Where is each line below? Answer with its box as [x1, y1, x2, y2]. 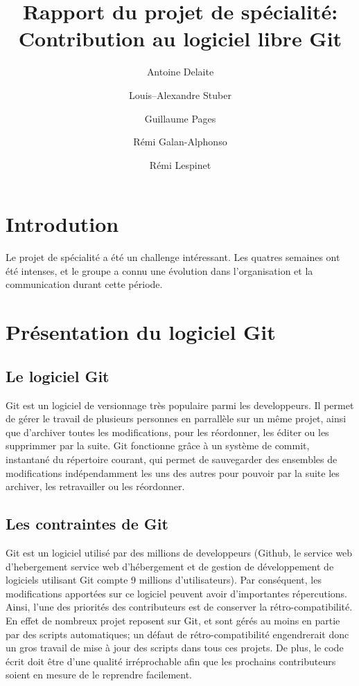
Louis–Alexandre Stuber [129, 87, 231, 102]
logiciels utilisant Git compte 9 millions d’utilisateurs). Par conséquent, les [6, 572, 322, 587]
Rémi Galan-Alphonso [133, 134, 227, 149]
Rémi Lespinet [149, 157, 211, 172]
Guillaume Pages [144, 111, 216, 125]
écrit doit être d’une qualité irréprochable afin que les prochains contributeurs [6, 653, 336, 668]
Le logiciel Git [6, 365, 110, 386]
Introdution [6, 210, 119, 238]
